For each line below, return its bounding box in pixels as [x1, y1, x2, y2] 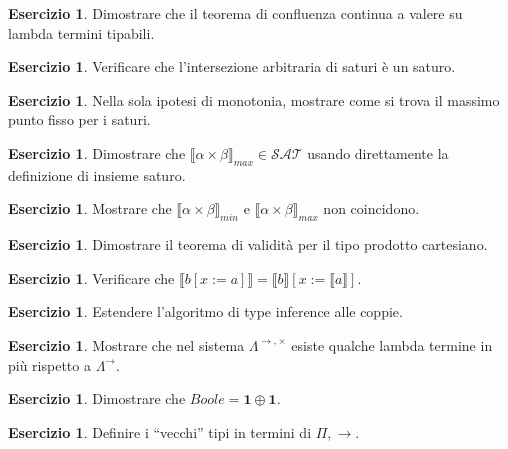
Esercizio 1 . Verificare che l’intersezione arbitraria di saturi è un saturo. [8, 56, 456, 77]
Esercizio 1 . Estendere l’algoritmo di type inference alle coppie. [8, 301, 403, 322]
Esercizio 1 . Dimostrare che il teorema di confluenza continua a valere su [8, 3, 463, 23]
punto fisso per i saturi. [8, 109, 151, 130]
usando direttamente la [307, 142, 449, 163]
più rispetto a [8, 354, 91, 375]
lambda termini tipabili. [8, 22, 155, 43]
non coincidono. [323, 198, 420, 219]
